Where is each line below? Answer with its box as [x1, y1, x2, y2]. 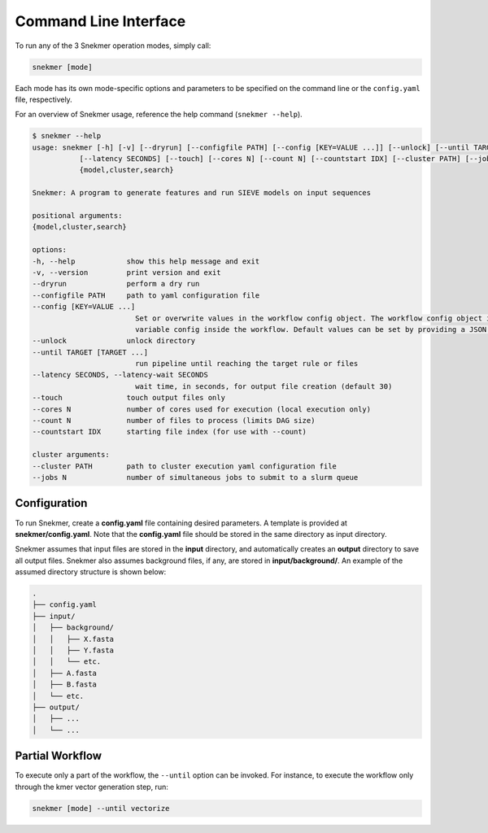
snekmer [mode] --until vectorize [32, 804, 170, 813]
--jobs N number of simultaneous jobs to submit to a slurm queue [32, 473, 359, 482]
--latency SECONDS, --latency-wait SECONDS [32, 370, 209, 380]
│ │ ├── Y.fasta [32, 646, 114, 655]
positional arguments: [32, 212, 123, 220]
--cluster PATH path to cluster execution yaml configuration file [32, 461, 338, 471]
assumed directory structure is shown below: [15, 567, 167, 577]
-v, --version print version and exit [32, 268, 221, 277]
